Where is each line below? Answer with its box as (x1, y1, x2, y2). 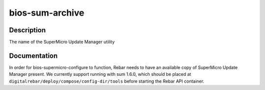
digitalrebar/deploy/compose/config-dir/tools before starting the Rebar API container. (9, 78, 205, 84)
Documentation (9, 51, 58, 60)
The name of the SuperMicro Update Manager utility (9, 39, 115, 45)
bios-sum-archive (9, 7, 84, 18)
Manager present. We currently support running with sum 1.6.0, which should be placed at (9, 71, 191, 77)
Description (9, 26, 46, 34)
